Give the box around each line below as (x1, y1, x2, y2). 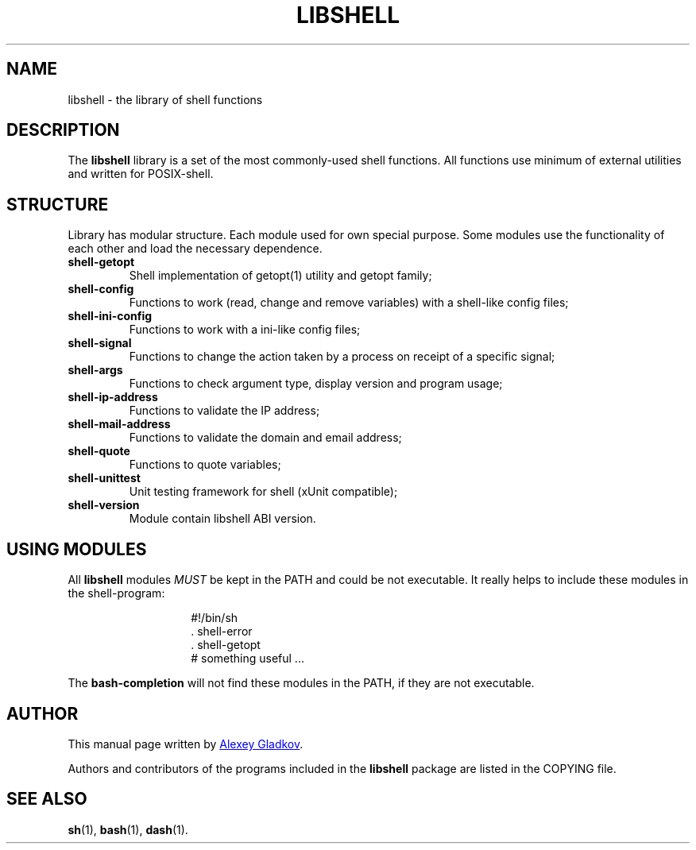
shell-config (68, 282, 134, 296)
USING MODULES (6, 539, 147, 559)
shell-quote (68, 444, 130, 458)
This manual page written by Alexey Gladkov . (68, 736, 304, 751)
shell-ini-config (68, 309, 153, 323)
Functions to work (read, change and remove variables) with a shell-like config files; (129, 296, 569, 310)
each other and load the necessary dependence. (68, 241, 323, 256)
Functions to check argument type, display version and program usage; (129, 377, 503, 391)
